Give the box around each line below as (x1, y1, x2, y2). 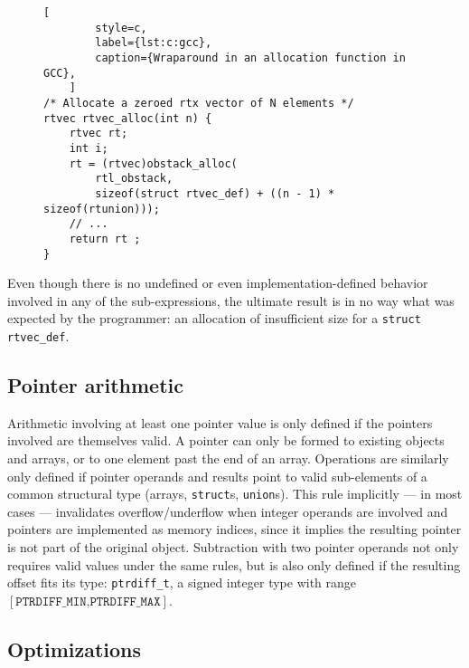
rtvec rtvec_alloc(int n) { (43, 111, 212, 125)
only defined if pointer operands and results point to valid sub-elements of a (7, 466, 427, 485)
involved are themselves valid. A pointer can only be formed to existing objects (7, 431, 445, 450)
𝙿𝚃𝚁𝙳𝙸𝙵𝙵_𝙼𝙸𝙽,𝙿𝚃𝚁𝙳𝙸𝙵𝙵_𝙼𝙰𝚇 (15, 595, 161, 608)
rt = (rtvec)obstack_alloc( (69, 157, 238, 170)
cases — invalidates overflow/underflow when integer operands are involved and (7, 501, 448, 520)
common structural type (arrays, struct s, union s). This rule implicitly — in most (7, 484, 463, 503)
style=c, (95, 21, 147, 34)
